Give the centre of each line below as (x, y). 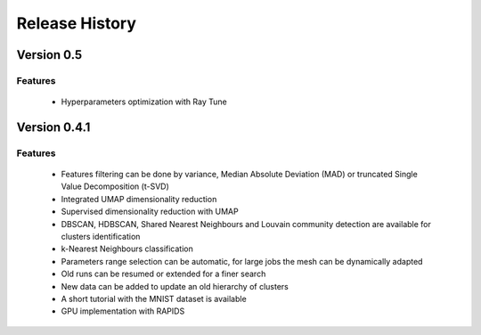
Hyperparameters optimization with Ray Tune (144, 102)
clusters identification (101, 237)
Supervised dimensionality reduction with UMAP (150, 212)
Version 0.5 (49, 55)
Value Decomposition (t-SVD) (115, 186)
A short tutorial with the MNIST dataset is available (154, 299)
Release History (77, 23)
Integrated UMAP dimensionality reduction (139, 199)
